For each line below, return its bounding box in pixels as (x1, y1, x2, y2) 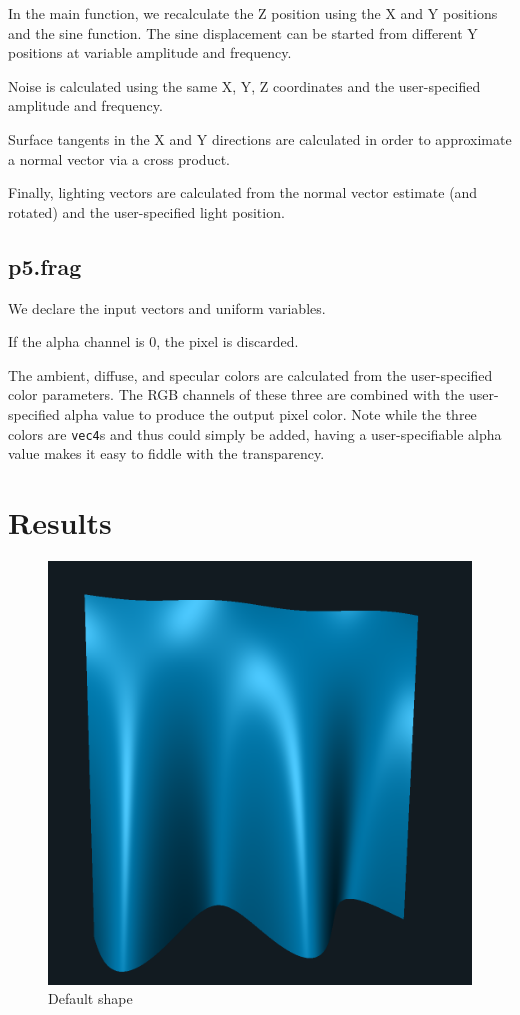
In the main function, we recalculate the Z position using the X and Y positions (8, 3, 498, 23)
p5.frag (8, 250, 82, 281)
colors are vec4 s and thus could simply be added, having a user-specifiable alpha (8, 423, 502, 444)
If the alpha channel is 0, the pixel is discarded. (8, 331, 299, 352)
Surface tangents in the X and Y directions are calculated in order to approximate (8, 128, 512, 149)
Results (8, 501, 112, 542)
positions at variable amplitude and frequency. (8, 42, 292, 63)
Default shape (48, 988, 133, 1009)
